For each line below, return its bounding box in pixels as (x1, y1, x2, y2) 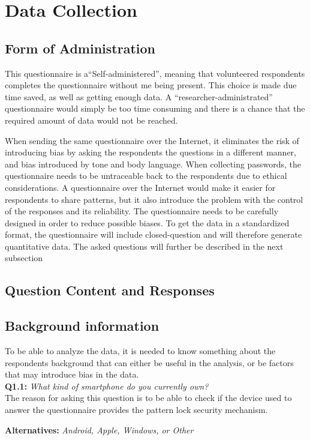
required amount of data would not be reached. (5, 113, 178, 126)
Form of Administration (5, 38, 155, 57)
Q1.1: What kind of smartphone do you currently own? (5, 379, 209, 392)
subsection (5, 252, 43, 264)
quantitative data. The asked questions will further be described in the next (5, 240, 284, 252)
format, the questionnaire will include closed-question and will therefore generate (5, 228, 302, 241)
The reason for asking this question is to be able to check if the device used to (5, 391, 292, 404)
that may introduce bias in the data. (5, 368, 139, 381)
